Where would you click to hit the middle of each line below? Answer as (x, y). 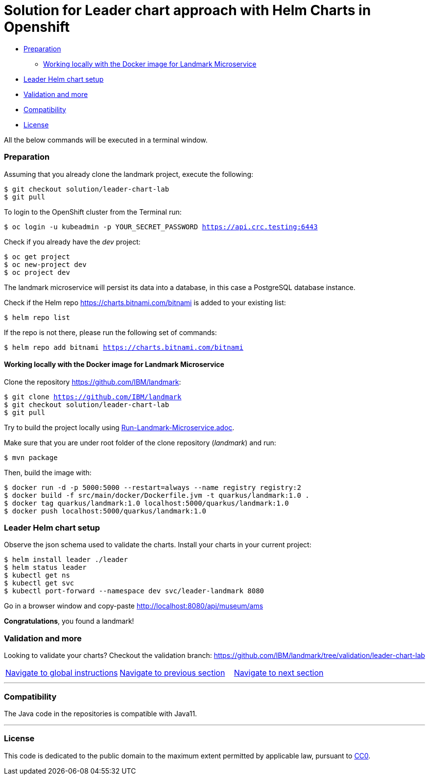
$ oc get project (37, 256)
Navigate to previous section (172, 673)
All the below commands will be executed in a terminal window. (106, 140)
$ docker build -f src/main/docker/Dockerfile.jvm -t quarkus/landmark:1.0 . (157, 495)
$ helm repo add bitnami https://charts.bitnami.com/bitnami (124, 347)
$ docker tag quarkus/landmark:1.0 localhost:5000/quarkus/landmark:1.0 (146, 503)
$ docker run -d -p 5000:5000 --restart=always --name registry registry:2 (153, 487)
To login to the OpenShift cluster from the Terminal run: (93, 212)
